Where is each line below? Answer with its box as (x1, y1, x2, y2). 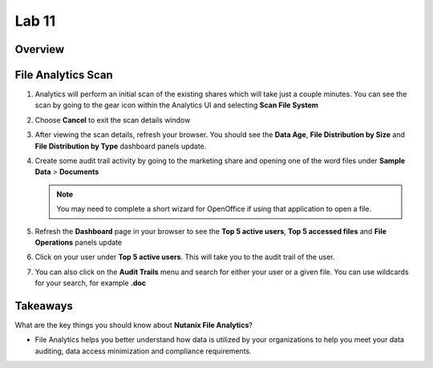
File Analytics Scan (14, 68, 114, 82)
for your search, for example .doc (34, 278, 147, 288)
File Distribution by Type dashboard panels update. (34, 141, 207, 151)
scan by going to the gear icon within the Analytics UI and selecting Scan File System (34, 100, 318, 110)
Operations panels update (34, 237, 123, 247)
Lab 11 (14, 12, 56, 30)
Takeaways (14, 299, 74, 313)
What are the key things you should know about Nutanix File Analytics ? (14, 321, 253, 330)
